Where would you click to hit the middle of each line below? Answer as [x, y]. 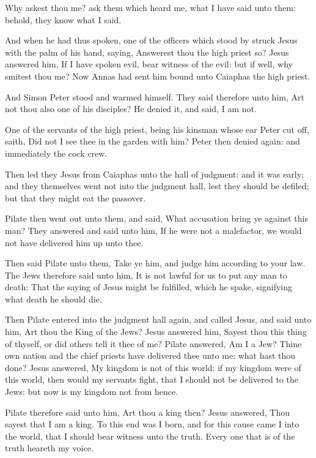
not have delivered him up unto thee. [74, 242]
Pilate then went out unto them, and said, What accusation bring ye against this [157, 218]
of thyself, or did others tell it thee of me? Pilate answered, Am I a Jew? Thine [153, 343]
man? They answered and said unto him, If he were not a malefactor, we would [153, 230]
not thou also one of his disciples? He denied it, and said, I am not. [131, 109]
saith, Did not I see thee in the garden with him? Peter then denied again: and [152, 141]
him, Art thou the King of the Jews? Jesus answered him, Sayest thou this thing [156, 332]
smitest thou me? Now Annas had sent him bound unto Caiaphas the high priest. [158, 76]
